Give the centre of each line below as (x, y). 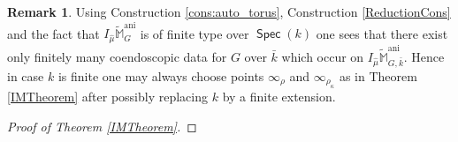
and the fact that (53, 33)
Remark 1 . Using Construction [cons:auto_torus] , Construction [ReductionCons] (229, 11)
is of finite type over (195, 33)
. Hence (424, 56)
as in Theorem (378, 75)
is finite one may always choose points (161, 75)
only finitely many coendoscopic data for (117, 56)
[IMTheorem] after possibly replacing (108, 96)
